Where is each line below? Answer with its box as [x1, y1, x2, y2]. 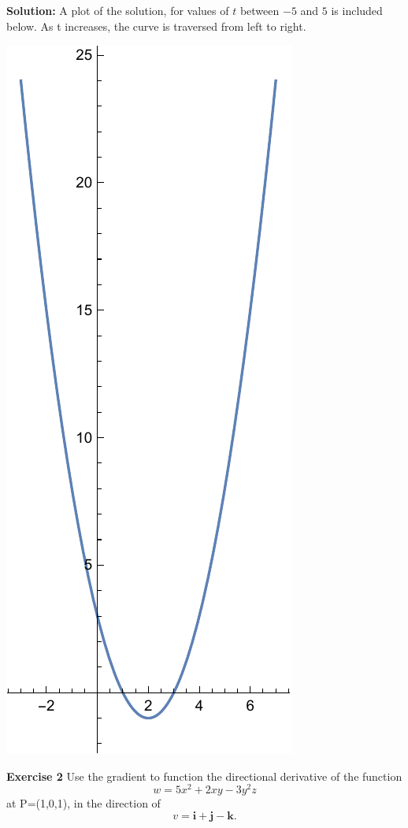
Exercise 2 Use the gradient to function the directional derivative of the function [6, 767, 402, 784]
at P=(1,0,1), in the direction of [6, 795, 161, 811]
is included [331, 2, 383, 18]
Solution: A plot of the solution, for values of [6, 2, 229, 18]
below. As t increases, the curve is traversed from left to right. [6, 17, 306, 34]
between [239, 2, 280, 18]
